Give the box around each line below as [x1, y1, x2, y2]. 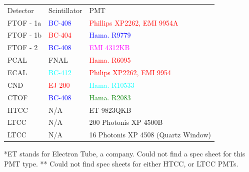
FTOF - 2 [7, 42, 38, 53]
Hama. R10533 [89, 79, 134, 90]
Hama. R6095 [89, 55, 131, 65]
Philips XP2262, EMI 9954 [89, 67, 171, 77]
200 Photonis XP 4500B [89, 117, 163, 127]
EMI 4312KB [89, 42, 130, 53]
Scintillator [48, 5, 82, 15]
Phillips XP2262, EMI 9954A [89, 17, 178, 28]
